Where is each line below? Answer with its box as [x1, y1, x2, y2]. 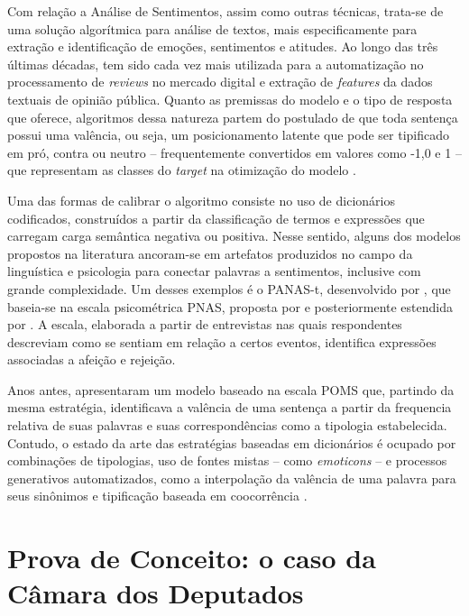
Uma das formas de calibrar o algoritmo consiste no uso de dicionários [7, 190, 395, 209]
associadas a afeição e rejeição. [7, 350, 176, 369]
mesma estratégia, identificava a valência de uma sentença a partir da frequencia [7, 398, 452, 417]
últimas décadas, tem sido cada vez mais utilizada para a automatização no [7, 54, 424, 73]
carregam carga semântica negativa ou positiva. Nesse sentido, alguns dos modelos [7, 226, 461, 245]
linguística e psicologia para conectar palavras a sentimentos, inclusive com [7, 262, 421, 280]
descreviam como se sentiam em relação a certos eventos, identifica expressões [7, 332, 437, 351]
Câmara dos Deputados [7, 575, 304, 611]
